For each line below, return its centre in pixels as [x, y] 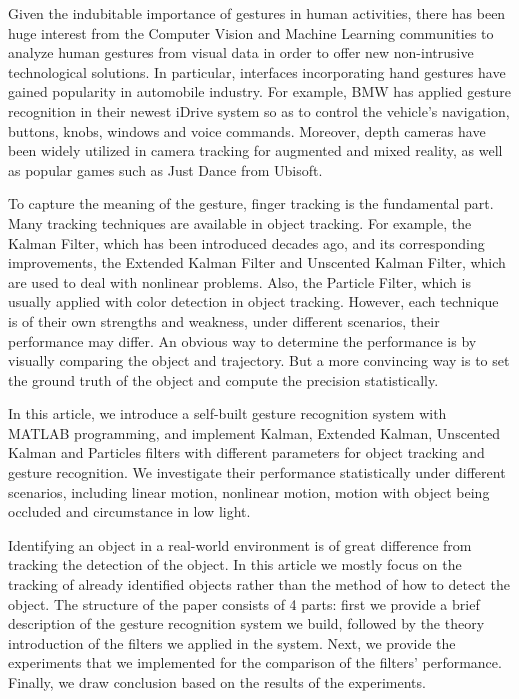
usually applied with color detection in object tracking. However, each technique [253, 301]
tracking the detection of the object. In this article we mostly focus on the [235, 564]
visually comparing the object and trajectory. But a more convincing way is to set [259, 360]
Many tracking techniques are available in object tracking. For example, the [240, 222]
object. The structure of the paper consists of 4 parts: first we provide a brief [244, 603]
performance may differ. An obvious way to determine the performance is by [242, 340]
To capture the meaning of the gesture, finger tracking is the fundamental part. [251, 203]
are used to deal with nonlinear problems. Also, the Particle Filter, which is [239, 281]
